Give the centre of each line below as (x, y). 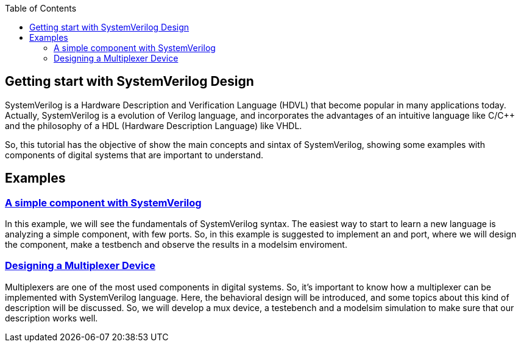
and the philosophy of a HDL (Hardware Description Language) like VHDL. (154, 125)
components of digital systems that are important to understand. (134, 155)
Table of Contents (41, 8)
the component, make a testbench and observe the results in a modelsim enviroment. (176, 245)
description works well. (51, 318)
